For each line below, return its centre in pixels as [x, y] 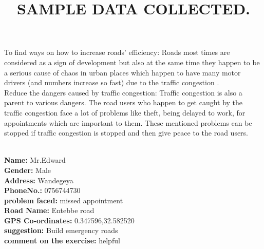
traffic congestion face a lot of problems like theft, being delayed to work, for [125, 112]
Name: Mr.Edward [35, 160]
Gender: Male [28, 170]
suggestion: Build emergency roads [61, 230]
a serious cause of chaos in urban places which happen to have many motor [122, 72]
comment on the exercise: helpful [62, 241]
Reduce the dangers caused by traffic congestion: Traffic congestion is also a [123, 92]
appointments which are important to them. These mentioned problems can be [128, 122]
